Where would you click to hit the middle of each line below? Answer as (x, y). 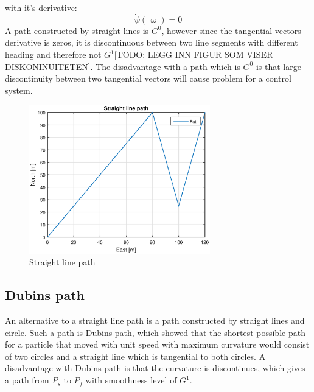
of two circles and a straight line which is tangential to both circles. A (135, 356)
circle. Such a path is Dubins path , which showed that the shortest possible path (155, 332)
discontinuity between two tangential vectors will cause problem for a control (148, 78)
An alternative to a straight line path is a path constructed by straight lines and (155, 320)
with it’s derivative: (41, 7)
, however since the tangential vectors (231, 30)
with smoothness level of (131, 380)
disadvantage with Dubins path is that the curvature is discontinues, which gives (155, 368)
